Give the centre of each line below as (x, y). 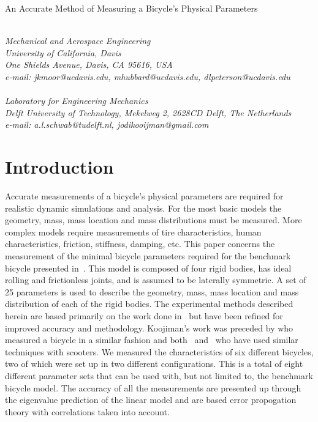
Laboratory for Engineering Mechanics (77, 101)
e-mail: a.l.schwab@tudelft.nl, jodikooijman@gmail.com (107, 124)
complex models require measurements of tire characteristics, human (133, 231)
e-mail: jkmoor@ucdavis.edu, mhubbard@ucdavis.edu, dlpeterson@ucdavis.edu (148, 76)
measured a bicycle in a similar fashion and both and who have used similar (152, 340)
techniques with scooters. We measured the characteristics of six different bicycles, (159, 351)
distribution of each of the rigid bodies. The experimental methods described (149, 304)
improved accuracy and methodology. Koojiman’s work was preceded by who (149, 328)
